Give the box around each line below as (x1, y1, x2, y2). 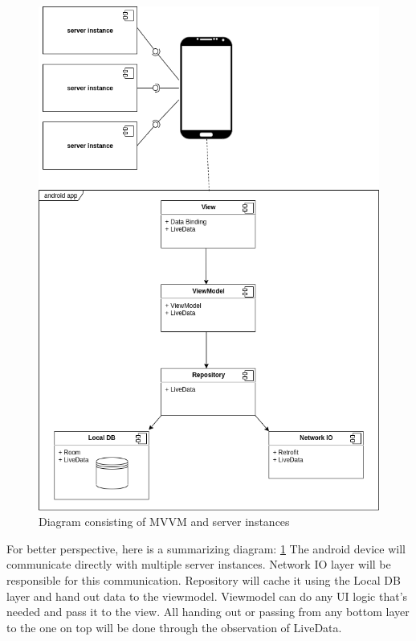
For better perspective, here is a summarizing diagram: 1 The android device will (6, 540, 406, 557)
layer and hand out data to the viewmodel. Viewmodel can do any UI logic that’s (6, 587, 408, 604)
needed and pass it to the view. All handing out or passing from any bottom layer (6, 603, 410, 620)
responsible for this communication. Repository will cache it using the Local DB (6, 571, 401, 588)
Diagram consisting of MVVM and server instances (39, 513, 290, 530)
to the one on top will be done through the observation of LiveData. (6, 618, 342, 635)
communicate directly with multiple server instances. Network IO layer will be (6, 556, 391, 573)
